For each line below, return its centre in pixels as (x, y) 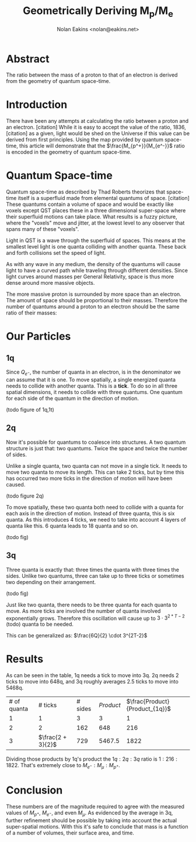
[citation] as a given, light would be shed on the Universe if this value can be (98, 133)
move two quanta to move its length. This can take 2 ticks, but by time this (95, 472)
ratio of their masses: (32, 313)
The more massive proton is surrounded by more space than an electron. (94, 294)
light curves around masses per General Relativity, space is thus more (90, 277)
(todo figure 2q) (25, 496)
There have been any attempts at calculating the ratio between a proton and (97, 121)
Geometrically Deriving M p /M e (98, 12)
